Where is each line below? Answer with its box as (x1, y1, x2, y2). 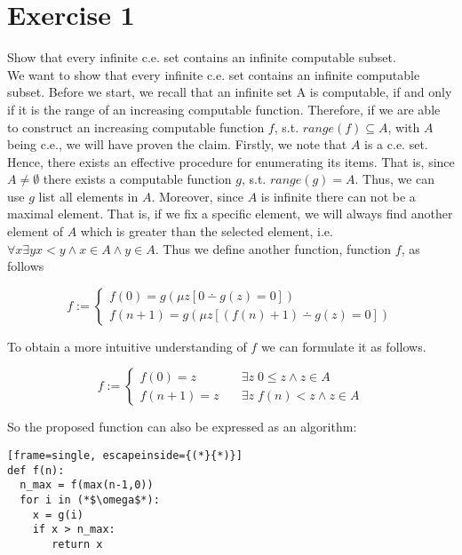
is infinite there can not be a (260, 186, 416, 205)
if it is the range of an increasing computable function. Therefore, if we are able (7, 99, 441, 118)
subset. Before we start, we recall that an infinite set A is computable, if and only (7, 83, 452, 101)
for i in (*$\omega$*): (20, 494, 160, 506)
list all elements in (38, 186, 139, 205)
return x (52, 537, 103, 551)
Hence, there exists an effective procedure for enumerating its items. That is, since (7, 152, 455, 170)
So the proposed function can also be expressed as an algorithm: (7, 417, 357, 436)
